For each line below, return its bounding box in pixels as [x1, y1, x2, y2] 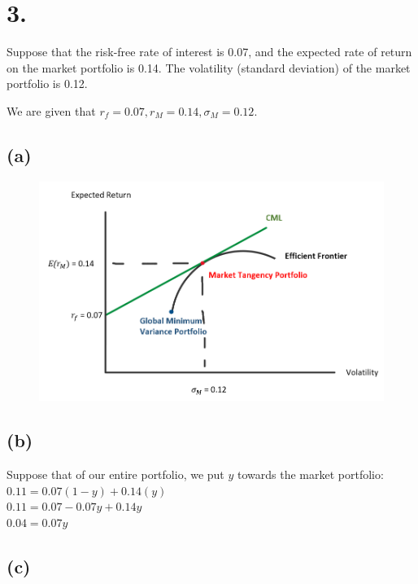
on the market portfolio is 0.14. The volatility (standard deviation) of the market [7, 59, 411, 76]
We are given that [7, 102, 96, 119]
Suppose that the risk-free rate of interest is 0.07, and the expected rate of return [7, 43, 412, 60]
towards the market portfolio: [237, 466, 384, 483]
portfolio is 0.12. [7, 75, 88, 92]
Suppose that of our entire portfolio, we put [7, 466, 224, 483]
